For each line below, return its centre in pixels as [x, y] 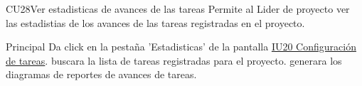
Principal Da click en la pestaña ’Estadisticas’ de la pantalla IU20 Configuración [181, 47]
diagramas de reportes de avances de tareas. [101, 74]
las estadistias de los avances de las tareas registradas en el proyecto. [155, 22]
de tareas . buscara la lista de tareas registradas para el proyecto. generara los [174, 60]
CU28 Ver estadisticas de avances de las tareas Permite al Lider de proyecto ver [178, 9]
